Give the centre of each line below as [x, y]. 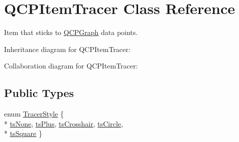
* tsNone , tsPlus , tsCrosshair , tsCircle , [64, 123]
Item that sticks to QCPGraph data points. [71, 32]
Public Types [39, 93]
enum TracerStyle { [34, 114]
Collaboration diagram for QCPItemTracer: [71, 66]
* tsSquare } [23, 133]
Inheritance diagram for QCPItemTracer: [67, 49]
